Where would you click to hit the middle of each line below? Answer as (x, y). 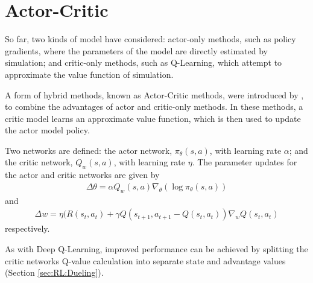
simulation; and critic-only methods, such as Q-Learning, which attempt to (144, 62)
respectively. (27, 228)
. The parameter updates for (245, 162)
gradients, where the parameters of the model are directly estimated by (136, 50)
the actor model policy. (47, 130)
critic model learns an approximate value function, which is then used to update (153, 118)
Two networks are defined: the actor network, (89, 150)
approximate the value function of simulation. (89, 74)
